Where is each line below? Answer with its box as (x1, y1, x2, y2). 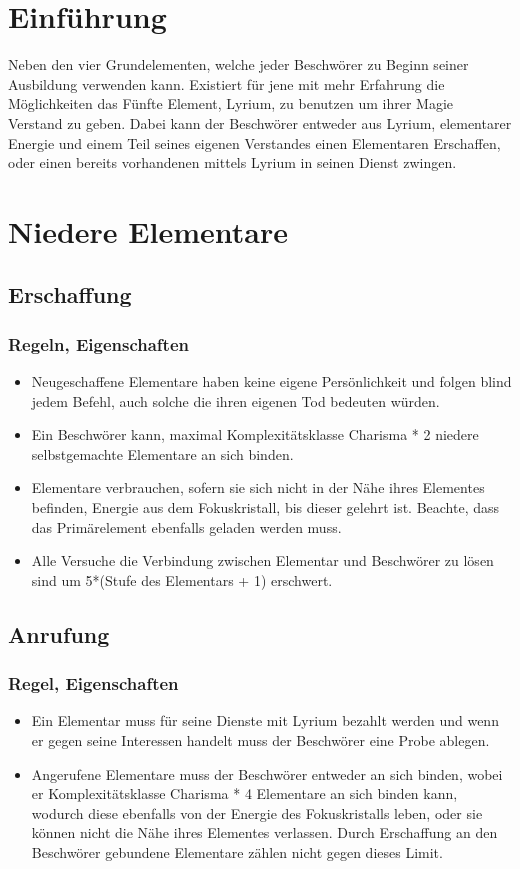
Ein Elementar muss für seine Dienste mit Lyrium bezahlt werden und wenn (31, 710, 499, 731)
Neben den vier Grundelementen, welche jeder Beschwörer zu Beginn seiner (8, 54, 469, 75)
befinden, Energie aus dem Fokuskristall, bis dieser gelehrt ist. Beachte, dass (31, 497, 500, 518)
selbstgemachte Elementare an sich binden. (31, 443, 294, 464)
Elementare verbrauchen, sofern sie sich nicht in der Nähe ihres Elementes (31, 477, 485, 498)
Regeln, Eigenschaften (8, 331, 189, 356)
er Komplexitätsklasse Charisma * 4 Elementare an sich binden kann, (31, 783, 458, 804)
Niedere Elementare (8, 210, 288, 251)
